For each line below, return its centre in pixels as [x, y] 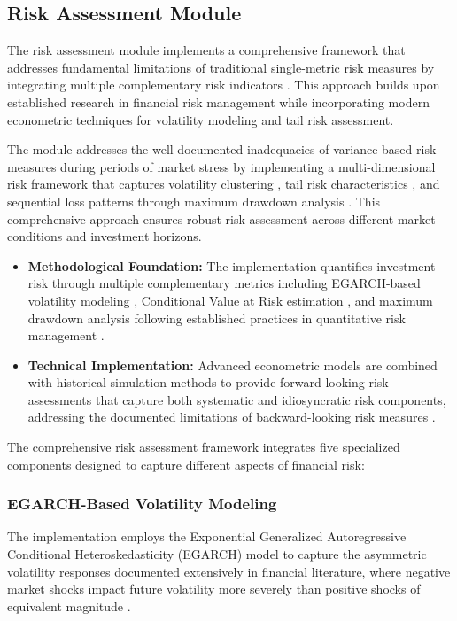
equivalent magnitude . [69, 605]
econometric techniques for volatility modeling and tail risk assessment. [201, 119]
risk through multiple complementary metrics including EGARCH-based [224, 283]
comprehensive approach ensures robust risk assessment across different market [221, 218]
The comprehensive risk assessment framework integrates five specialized [204, 447]
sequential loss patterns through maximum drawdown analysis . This [194, 201]
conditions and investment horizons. [105, 236]
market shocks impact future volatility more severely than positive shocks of [214, 589]
